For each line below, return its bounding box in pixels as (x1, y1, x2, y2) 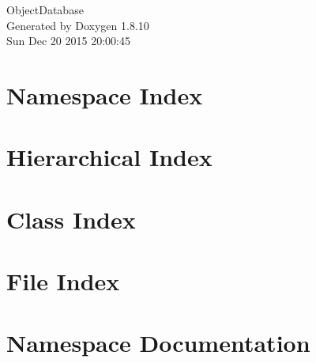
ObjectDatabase (6, 2, 84, 17)
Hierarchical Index (6, 141, 213, 173)
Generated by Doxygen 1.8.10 (6, 17, 149, 33)
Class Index (6, 202, 136, 235)
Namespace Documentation (6, 327, 310, 359)
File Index (6, 265, 120, 297)
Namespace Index (6, 78, 203, 111)
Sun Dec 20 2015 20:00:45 (6, 32, 130, 49)
